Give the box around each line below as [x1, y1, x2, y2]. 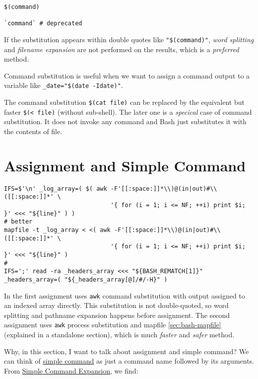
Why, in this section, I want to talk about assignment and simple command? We [4, 346, 249, 356]
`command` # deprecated [4, 20, 82, 27]
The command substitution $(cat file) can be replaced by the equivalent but [4, 97, 245, 107]
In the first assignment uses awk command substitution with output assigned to [4, 290, 245, 301]
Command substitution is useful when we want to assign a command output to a [4, 70, 250, 80]
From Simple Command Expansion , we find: [4, 365, 138, 376]
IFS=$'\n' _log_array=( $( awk [4, 185, 107, 192]
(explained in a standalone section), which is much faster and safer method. [4, 329, 235, 340]
